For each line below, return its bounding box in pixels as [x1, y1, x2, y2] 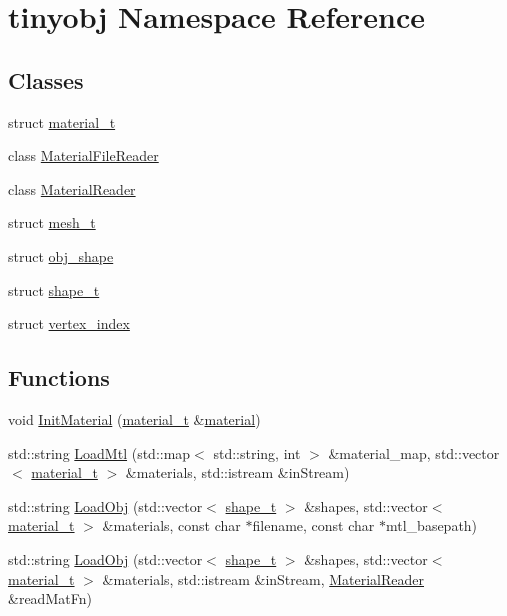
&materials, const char [102, 515, 241, 536]
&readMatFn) [8, 588, 92, 609]
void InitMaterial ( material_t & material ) [8, 408, 261, 429]
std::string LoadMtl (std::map [8, 442, 191, 463]
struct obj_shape [8, 245, 114, 266]
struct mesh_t [8, 212, 96, 233]
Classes [8, 64, 84, 95]
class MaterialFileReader [8, 145, 159, 166]
